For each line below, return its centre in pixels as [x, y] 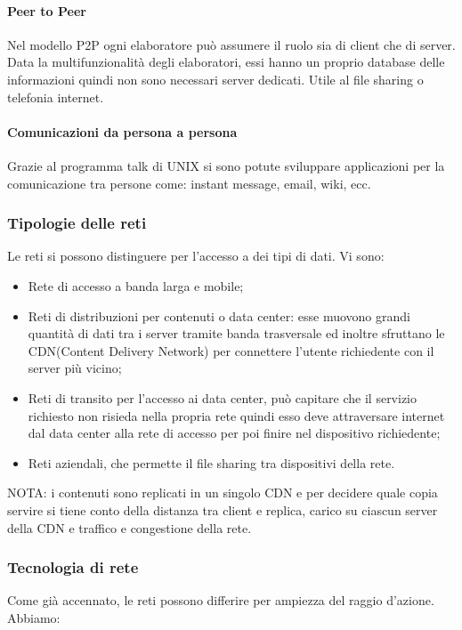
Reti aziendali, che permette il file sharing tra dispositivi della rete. [211, 462]
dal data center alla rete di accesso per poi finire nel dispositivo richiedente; [234, 433]
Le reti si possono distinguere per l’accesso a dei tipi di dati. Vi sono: [196, 256]
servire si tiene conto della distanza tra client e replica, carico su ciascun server [223, 509]
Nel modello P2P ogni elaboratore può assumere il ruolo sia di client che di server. [231, 44]
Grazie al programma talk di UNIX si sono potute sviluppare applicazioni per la [226, 165]
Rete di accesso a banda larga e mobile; [136, 285]
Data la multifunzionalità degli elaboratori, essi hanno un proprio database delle [226, 62]
